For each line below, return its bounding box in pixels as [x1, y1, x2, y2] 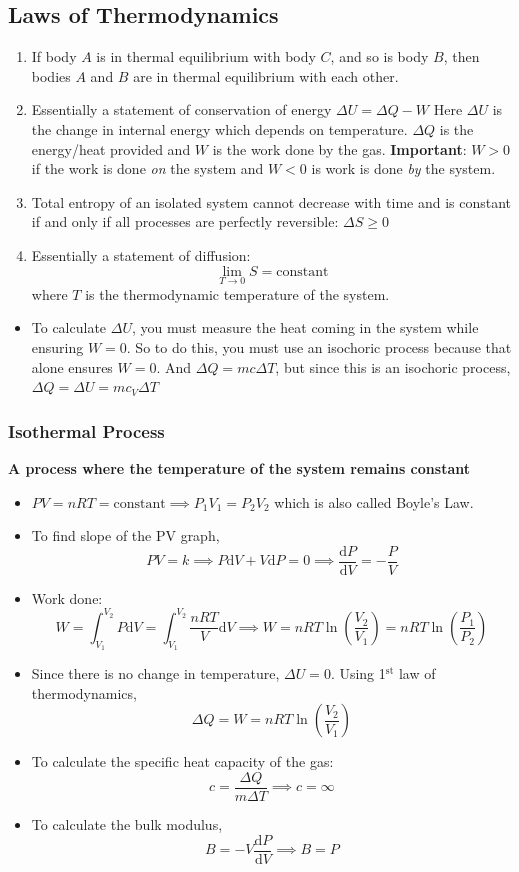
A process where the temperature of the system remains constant [8, 457, 470, 478]
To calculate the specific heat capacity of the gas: [31, 751, 334, 772]
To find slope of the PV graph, [31, 525, 220, 546]
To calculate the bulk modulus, [31, 813, 223, 834]
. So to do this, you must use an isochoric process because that [126, 336, 512, 357]
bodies [31, 65, 71, 86]
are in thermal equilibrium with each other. [133, 65, 399, 86]
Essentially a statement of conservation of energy [31, 99, 332, 120]
